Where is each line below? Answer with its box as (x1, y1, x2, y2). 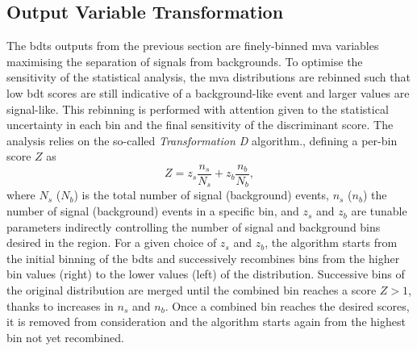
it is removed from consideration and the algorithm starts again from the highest (6, 313, 406, 330)
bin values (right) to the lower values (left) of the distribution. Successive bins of (6, 265, 405, 282)
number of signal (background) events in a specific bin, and (6, 203, 299, 219)
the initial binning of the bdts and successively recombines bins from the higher (6, 249, 400, 266)
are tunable (351, 203, 407, 219)
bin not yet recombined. (6, 328, 124, 345)
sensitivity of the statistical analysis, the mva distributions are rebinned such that (6, 69, 411, 86)
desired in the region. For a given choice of (6, 234, 217, 251)
